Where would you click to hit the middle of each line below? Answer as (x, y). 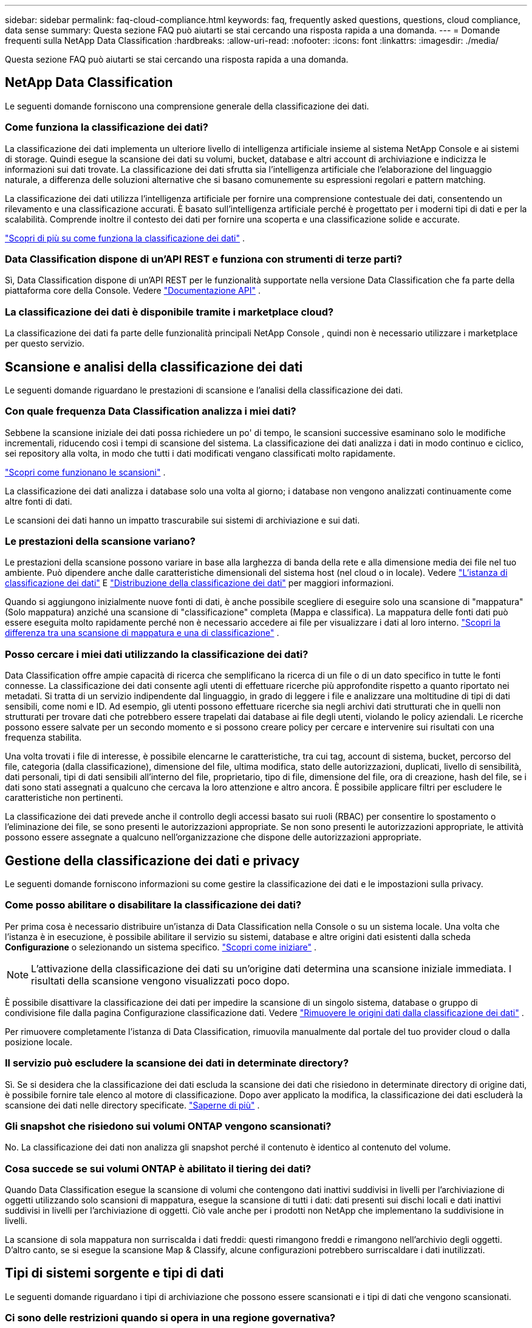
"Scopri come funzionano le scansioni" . (85, 472)
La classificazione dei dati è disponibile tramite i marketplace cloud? (169, 312)
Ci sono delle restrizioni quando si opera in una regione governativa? (170, 1318)
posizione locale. (39, 1042)
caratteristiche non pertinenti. (64, 798)
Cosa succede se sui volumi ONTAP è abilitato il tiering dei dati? (158, 1168)
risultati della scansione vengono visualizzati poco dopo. (160, 980)
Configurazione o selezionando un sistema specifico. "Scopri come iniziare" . (161, 947)
